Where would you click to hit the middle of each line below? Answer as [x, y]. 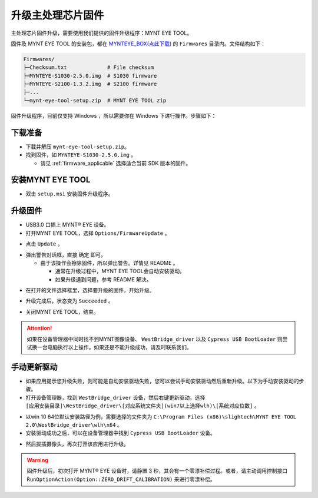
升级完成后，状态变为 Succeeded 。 [69, 301]
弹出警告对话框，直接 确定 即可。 [66, 255]
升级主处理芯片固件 [57, 15]
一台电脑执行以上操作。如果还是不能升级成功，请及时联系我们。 [114, 347]
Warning [37, 460]
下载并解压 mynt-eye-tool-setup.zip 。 [77, 147]
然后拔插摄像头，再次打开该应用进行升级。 [77, 444]
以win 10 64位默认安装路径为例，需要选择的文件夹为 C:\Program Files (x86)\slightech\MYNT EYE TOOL [161, 416]
